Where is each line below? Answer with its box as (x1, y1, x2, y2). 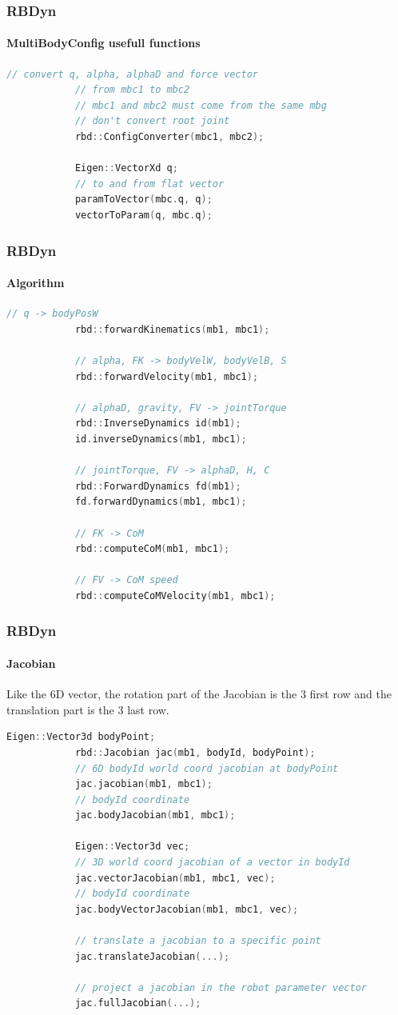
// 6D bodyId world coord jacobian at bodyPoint (74, 762, 339, 774)
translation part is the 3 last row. (6, 701, 169, 717)
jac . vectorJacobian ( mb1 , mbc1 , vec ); (74, 872, 276, 884)
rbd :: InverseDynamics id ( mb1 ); (74, 418, 241, 430)
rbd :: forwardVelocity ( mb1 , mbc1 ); (74, 370, 259, 382)
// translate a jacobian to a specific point (74, 935, 321, 947)
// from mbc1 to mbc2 (74, 84, 190, 96)
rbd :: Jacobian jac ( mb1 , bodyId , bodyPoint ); (74, 746, 316, 758)
